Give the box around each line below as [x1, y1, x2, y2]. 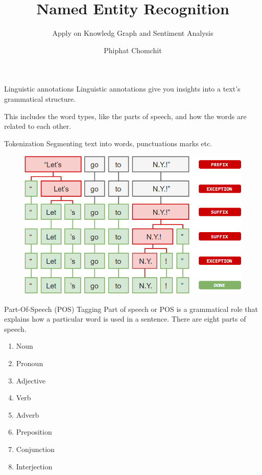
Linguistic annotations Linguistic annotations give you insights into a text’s [4, 83, 241, 94]
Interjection [16, 461, 53, 471]
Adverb [16, 409, 39, 420]
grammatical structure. [4, 93, 76, 104]
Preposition [16, 426, 52, 437]
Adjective [16, 375, 45, 386]
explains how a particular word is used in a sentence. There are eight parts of [4, 313, 246, 324]
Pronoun [16, 358, 43, 369]
